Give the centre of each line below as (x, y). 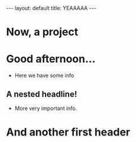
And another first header (68, 132)
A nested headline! (42, 94)
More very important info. (46, 108)
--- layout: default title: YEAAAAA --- (51, 8)
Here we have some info (44, 76)
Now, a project (42, 32)
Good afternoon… (51, 59)
